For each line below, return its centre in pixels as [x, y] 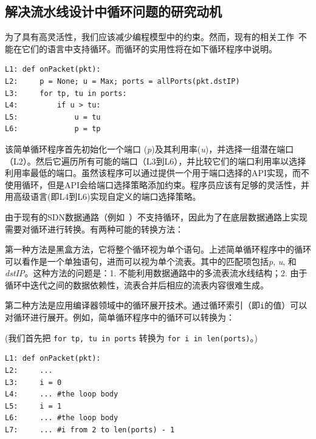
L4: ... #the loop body [62, 394]
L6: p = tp [53, 129]
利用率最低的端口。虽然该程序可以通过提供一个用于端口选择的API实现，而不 [157, 173]
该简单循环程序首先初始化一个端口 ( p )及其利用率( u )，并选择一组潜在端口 [149, 148]
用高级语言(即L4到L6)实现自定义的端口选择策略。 [103, 196]
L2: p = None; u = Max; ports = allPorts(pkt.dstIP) [122, 81]
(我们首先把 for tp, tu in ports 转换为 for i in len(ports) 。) [131, 337]
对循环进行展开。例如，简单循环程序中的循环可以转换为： [120, 317]
